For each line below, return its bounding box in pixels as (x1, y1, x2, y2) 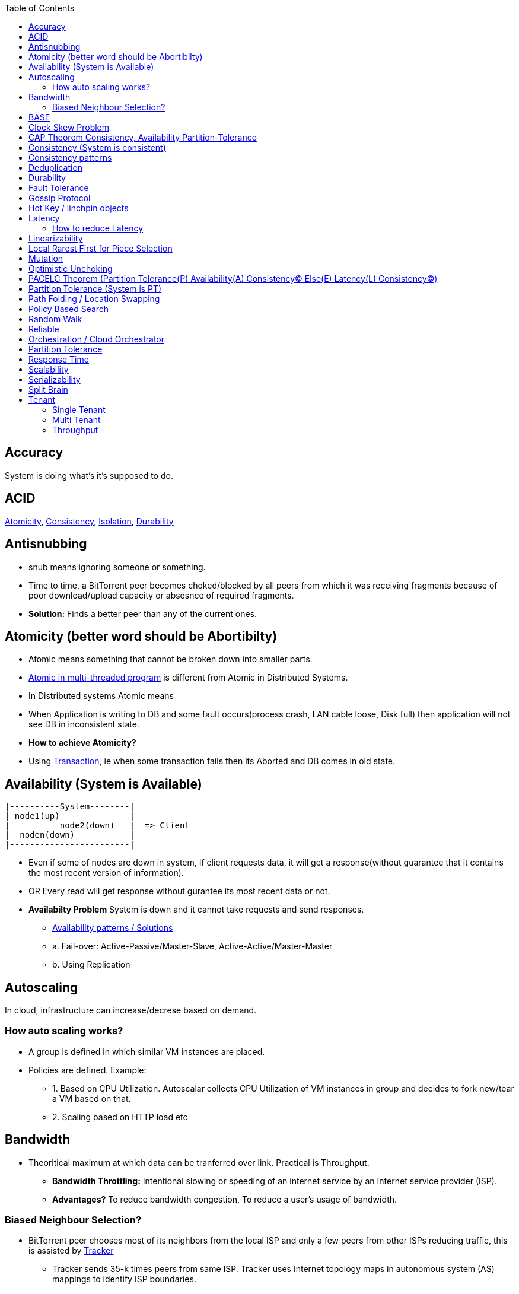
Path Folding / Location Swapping (28, 294, 160, 304)
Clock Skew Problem (28, 122, 110, 132)
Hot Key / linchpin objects (28, 203, 129, 213)
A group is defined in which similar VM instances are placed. (28, 1046, 265, 1057)
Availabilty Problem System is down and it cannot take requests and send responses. (28, 904, 364, 915)
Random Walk (28, 314, 82, 324)
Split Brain (28, 384, 68, 395)
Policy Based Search (28, 304, 109, 314)
